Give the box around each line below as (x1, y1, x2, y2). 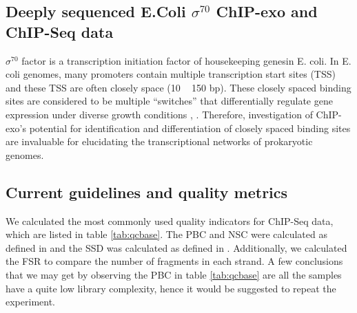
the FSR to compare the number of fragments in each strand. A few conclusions (6, 254, 343, 268)
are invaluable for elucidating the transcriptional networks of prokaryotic (6, 134, 313, 149)
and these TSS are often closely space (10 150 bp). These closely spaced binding (6, 80, 351, 94)
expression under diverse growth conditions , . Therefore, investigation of (6, 107, 313, 121)
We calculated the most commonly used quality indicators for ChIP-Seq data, (6, 213, 334, 228)
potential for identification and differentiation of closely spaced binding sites (29, 120, 351, 135)
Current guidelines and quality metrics (6, 181, 288, 202)
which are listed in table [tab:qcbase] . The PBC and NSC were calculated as (6, 227, 327, 241)
